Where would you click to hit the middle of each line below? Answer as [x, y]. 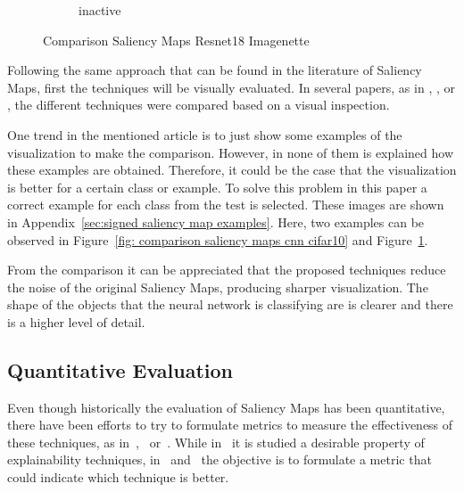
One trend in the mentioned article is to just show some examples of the [205, 134]
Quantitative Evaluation [120, 369]
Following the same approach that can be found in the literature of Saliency [215, 70]
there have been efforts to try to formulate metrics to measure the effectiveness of [230, 425]
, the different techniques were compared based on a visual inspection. [199, 105]
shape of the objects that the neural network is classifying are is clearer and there [230, 304]
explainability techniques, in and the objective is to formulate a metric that [220, 459]
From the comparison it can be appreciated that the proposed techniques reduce [227, 270]
